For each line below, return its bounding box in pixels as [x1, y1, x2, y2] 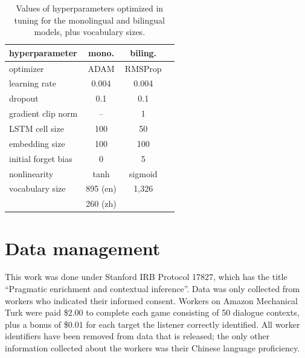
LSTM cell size [9, 122, 64, 134]
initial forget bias [9, 152, 72, 164]
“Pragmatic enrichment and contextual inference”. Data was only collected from [5, 282, 300, 295]
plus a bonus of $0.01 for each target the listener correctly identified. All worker [5, 317, 300, 330]
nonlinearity [9, 167, 54, 180]
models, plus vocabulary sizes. [34, 25, 146, 38]
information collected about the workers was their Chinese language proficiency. [5, 342, 300, 354]
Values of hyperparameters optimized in [16, 2, 164, 14]
